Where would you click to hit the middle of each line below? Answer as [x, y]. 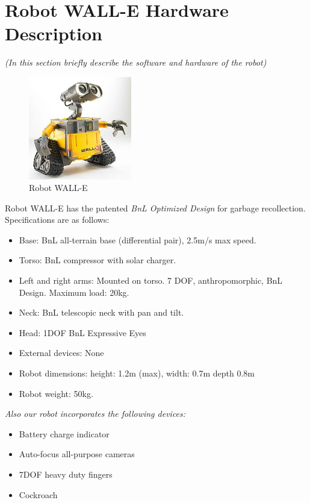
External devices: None [61, 353]
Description [54, 33]
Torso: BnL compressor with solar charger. [98, 260]
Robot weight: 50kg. [56, 393]
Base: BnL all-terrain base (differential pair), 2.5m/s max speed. [138, 239]
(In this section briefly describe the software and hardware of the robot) [136, 62]
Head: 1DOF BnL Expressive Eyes [82, 332]
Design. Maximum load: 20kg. [74, 292]
